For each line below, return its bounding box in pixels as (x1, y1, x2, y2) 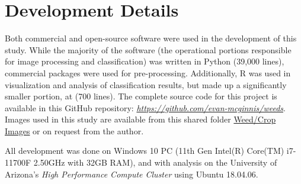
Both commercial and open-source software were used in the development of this (5, 32, 297, 44)
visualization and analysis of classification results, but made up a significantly (5, 78, 287, 91)
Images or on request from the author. (5, 124, 144, 137)
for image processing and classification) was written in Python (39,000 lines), (5, 55, 284, 67)
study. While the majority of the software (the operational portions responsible (5, 43, 292, 56)
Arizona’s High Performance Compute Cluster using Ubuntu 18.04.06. (5, 167, 258, 180)
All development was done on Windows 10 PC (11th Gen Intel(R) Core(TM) (5, 144, 284, 157)
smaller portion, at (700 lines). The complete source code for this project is (5, 90, 277, 102)
